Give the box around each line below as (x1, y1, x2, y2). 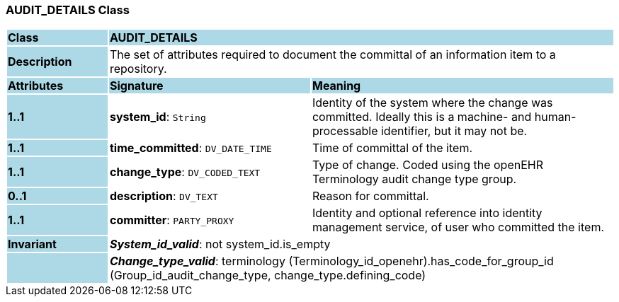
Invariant (8, 237, 57, 252)
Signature (109, 79, 164, 93)
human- (534, 110, 577, 124)
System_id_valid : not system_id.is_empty (109, 237, 331, 252)
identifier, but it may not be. (380, 124, 528, 139)
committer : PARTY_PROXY (109, 213, 234, 228)
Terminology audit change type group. (312, 172, 517, 187)
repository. (109, 62, 167, 76)
